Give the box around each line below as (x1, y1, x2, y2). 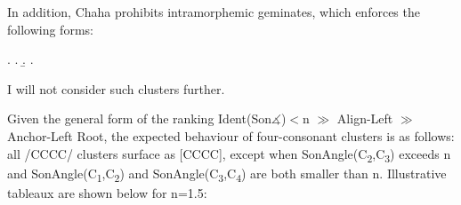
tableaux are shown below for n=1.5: (7, 183, 207, 201)
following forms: (7, 20, 93, 38)
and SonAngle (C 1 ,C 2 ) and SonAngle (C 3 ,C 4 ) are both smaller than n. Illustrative (7, 163, 447, 185)
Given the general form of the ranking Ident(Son (7, 109, 271, 128)
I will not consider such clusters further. (7, 79, 225, 98)
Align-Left (336, 109, 393, 128)
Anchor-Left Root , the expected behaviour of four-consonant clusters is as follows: (7, 126, 455, 145)
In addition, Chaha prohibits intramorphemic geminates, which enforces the (7, 3, 420, 20)
